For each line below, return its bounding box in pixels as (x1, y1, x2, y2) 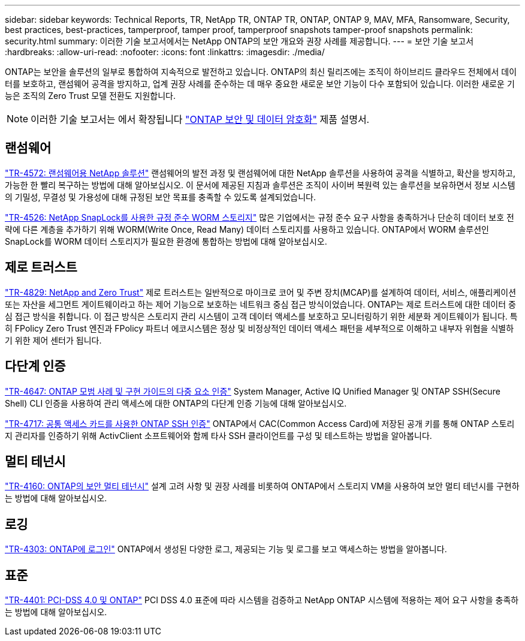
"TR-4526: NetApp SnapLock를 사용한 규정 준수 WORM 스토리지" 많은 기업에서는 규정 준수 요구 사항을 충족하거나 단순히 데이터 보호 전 (5, 212, 514, 222)
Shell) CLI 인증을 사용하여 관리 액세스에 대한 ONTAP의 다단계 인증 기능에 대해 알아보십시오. (5, 398, 347, 408)
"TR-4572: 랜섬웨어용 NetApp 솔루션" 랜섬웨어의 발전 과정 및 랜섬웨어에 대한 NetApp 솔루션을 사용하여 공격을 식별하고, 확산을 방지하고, (5, 167, 515, 178)
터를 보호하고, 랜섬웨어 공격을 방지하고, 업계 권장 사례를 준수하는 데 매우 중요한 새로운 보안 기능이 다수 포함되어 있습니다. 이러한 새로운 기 (5, 79, 515, 89)
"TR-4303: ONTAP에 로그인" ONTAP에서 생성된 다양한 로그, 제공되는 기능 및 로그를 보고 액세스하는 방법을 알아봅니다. (5, 544, 447, 555)
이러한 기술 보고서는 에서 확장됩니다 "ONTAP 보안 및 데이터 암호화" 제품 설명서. (31, 113, 370, 125)
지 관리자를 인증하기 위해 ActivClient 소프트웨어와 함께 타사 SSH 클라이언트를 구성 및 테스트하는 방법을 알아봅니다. (5, 430, 432, 441)
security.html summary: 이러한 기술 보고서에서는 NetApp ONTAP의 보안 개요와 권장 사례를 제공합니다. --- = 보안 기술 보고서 (5, 36, 474, 46)
